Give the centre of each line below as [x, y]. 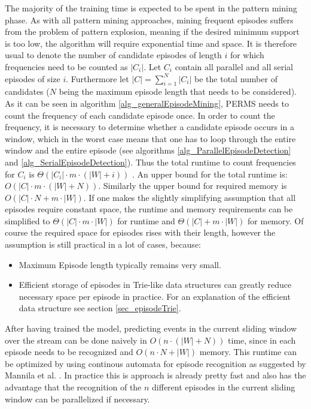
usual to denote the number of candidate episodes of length [113, 55]
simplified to [28, 220]
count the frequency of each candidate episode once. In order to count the [140, 115]
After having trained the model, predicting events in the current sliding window [151, 328]
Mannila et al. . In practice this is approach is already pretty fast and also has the [155, 375]
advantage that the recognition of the [73, 387]
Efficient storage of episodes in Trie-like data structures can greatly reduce [155, 285]
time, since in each [262, 340]
